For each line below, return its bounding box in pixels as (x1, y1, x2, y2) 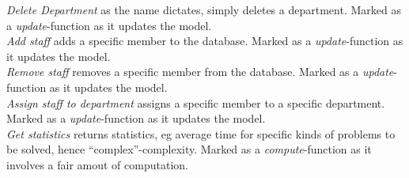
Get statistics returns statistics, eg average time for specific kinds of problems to (6, 125, 396, 142)
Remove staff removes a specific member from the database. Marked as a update (6, 63, 394, 80)
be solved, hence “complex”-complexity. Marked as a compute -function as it (6, 141, 372, 157)
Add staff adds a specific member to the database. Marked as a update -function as (6, 32, 403, 49)
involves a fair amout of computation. (6, 156, 188, 172)
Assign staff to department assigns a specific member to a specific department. (6, 94, 385, 111)
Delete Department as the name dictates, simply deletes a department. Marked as (6, 2, 401, 17)
